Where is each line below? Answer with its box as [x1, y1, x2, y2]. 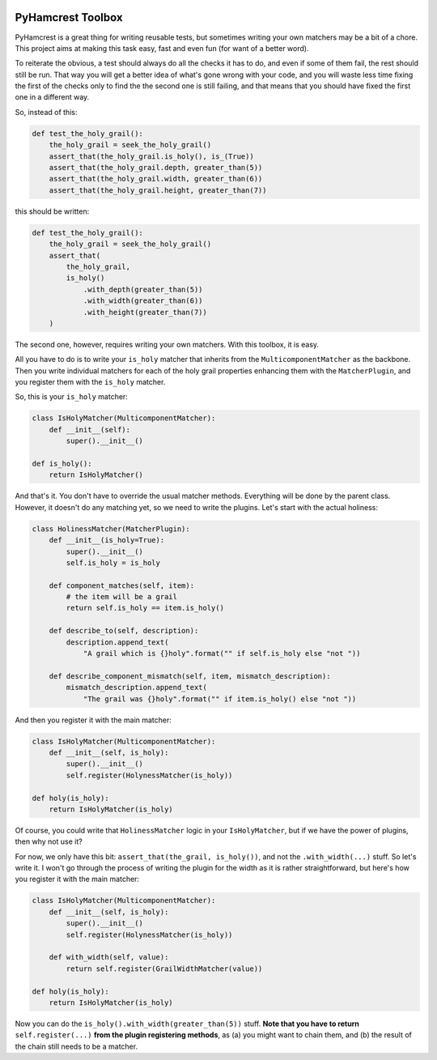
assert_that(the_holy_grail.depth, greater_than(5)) [49, 163, 263, 172]
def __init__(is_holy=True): [49, 535, 165, 545]
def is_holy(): [32, 458, 92, 468]
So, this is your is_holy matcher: [15, 392, 129, 402]
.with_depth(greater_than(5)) [83, 284, 203, 294]
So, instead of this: [15, 107, 78, 117]
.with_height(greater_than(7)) [83, 308, 208, 317]
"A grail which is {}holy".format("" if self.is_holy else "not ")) [83, 649, 361, 658]
